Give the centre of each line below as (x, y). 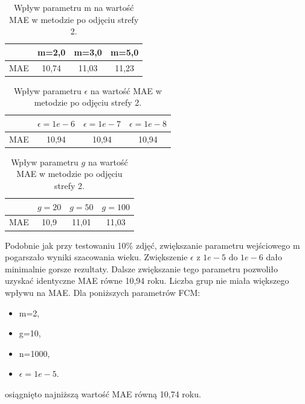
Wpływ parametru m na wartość (74, 7)
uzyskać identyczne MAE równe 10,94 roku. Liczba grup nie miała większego (147, 281)
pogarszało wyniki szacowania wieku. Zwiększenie (96, 257)
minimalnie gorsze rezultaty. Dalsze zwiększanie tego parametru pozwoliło (142, 268)
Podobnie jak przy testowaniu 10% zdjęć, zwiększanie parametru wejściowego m (152, 245)
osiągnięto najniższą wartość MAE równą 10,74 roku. (103, 393)
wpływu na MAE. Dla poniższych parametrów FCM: (103, 292)
